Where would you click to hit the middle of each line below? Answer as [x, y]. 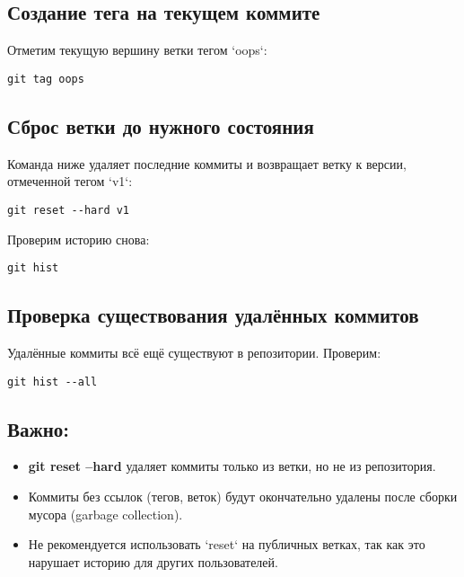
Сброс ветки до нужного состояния [161, 125]
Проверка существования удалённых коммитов [213, 315]
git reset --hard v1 [69, 210]
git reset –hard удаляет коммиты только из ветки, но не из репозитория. [232, 466]
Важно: [39, 428]
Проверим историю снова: [79, 239]
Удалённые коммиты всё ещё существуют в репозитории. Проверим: [194, 352]
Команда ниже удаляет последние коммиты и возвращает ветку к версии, [207, 163]
